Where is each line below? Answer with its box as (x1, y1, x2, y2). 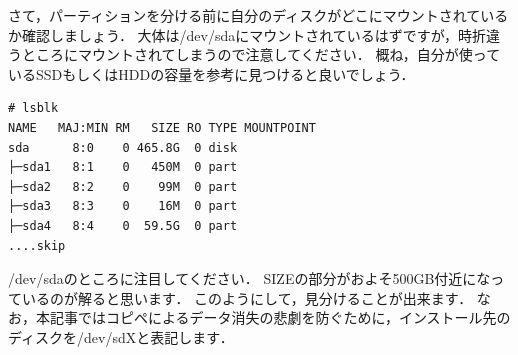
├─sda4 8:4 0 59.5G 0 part (8, 218, 238, 233)
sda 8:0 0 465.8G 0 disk (8, 140, 238, 155)
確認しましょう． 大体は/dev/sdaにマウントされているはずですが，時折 (21, 24, 486, 45)
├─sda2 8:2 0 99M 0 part (8, 179, 238, 194)
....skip (8, 238, 66, 253)
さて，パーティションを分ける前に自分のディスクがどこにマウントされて (8, 5, 481, 25)
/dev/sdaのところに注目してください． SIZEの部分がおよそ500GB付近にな (8, 268, 491, 289)
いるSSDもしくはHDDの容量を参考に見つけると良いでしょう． (8, 63, 415, 84)
